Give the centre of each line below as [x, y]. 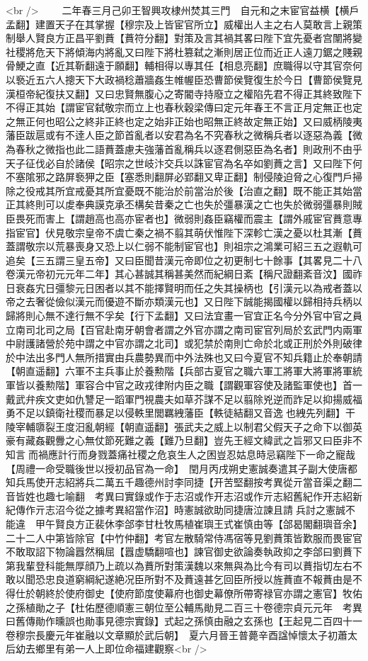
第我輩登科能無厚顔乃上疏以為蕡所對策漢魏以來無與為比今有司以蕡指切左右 [179, 565]
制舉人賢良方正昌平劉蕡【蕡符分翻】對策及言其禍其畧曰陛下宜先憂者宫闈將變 [184, 38]
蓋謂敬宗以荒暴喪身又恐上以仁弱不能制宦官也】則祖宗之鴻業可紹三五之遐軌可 [184, 246]
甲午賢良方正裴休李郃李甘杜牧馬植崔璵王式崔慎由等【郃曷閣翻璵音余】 [199, 523]
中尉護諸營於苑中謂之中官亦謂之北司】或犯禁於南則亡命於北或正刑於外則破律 [184, 343]
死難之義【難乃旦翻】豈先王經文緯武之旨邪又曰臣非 [233, 440]
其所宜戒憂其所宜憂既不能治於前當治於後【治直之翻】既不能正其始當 [203, 190]
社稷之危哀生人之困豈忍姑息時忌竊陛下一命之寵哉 [241, 454]
